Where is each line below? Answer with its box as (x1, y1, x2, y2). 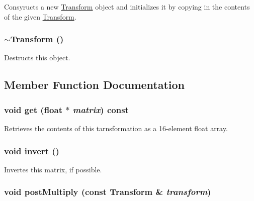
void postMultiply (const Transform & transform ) (4, 185, 211, 198)
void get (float (4, 103, 62, 116)
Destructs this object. (4, 52, 70, 63)
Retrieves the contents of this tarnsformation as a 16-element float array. (4, 123, 228, 133)
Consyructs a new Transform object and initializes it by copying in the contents (4, 2, 250, 12)
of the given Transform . (4, 11, 76, 22)
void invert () (4, 144, 59, 157)
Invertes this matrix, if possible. (4, 164, 102, 174)
